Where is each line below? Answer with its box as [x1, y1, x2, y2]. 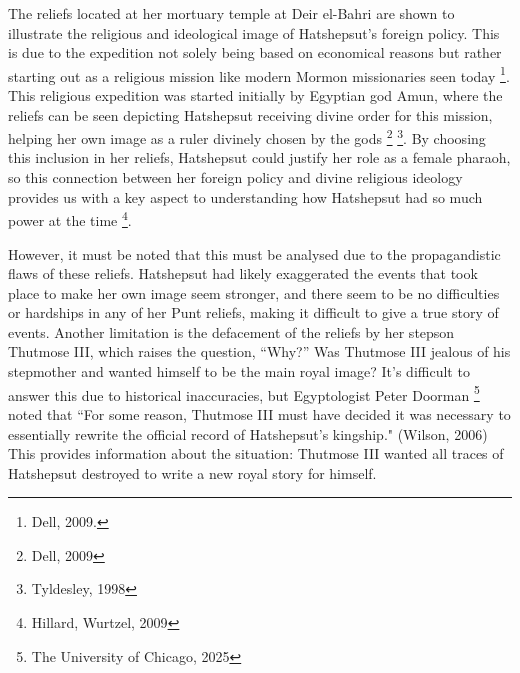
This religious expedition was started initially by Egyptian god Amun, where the [8, 85, 503, 106]
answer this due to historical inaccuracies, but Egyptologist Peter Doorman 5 [8, 381, 480, 405]
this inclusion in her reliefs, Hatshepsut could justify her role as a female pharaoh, [8, 147, 511, 168]
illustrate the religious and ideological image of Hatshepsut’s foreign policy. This [8, 22, 500, 43]
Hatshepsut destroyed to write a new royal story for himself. [8, 462, 377, 483]
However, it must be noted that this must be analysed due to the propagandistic [8, 243, 501, 264]
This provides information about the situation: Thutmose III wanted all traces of [8, 443, 504, 464]
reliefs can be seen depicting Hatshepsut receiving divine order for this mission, [8, 104, 493, 125]
